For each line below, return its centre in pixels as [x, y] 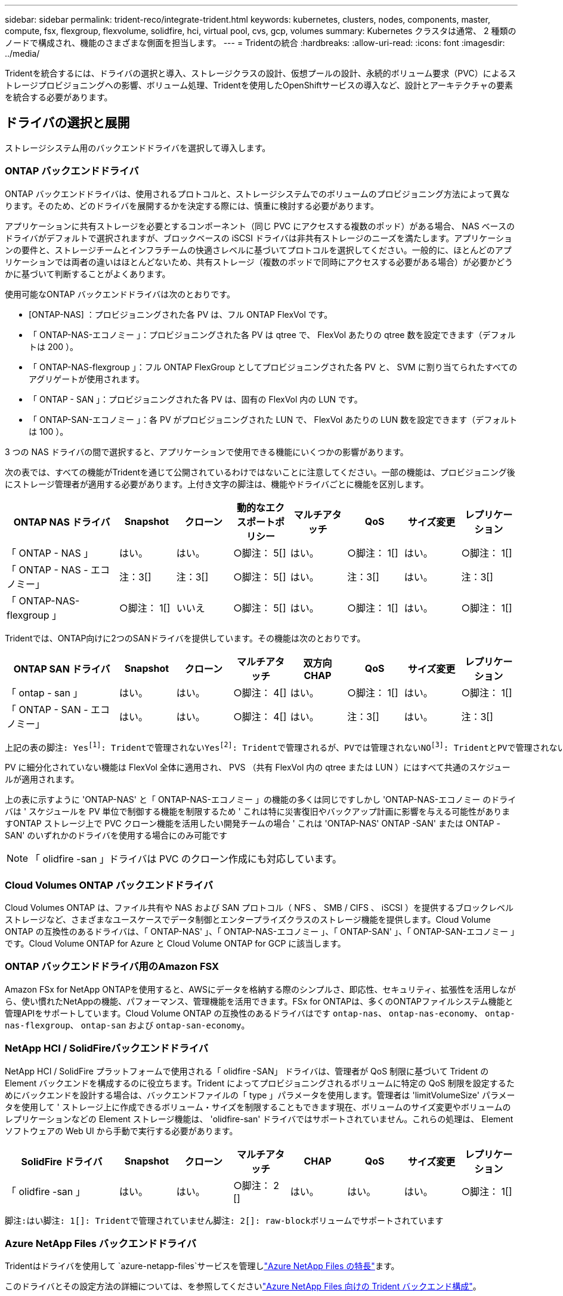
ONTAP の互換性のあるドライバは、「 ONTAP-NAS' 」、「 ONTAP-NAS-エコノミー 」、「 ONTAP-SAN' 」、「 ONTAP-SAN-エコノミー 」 [260, 931]
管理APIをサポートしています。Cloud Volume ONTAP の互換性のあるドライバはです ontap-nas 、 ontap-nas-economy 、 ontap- [260, 1013]
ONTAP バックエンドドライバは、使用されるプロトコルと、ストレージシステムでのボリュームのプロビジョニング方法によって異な [257, 194]
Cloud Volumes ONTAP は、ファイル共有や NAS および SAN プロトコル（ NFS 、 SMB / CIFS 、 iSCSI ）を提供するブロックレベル [259, 907]
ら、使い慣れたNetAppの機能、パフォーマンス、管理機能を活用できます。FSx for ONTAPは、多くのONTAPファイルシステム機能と [259, 1001]
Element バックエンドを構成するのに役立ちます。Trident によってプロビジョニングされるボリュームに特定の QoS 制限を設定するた [260, 1083]
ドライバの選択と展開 [67, 123]
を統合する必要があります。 [59, 97]
